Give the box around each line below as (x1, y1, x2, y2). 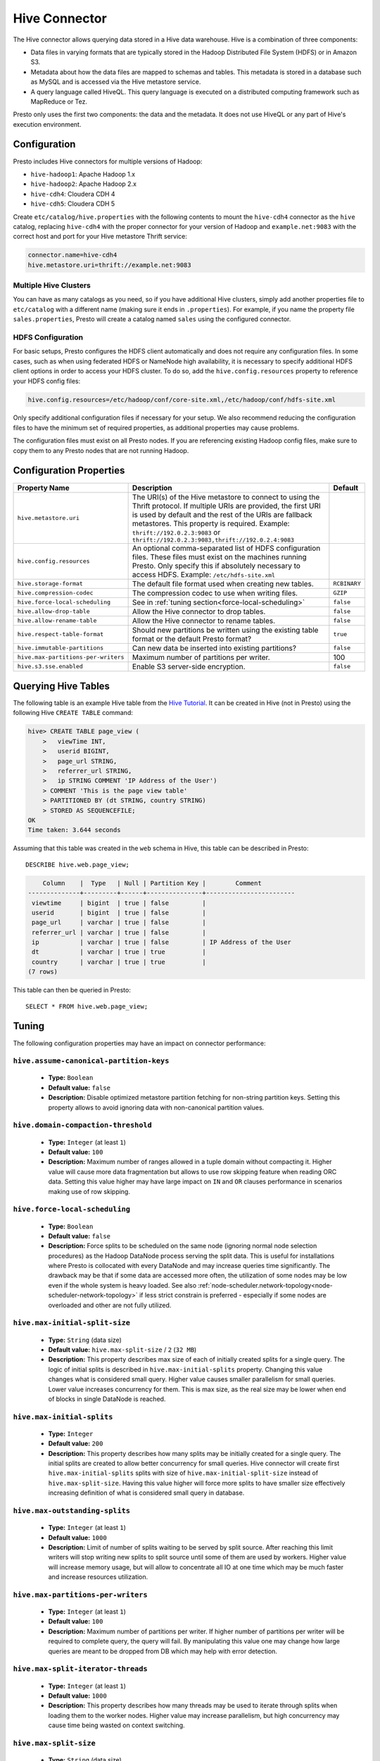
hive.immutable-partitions (17, 645, 104, 652)
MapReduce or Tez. (30, 97, 88, 106)
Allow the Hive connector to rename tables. (132, 616, 276, 626)
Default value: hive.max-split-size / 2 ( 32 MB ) (48, 1345, 197, 1354)
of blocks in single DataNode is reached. (48, 1395, 166, 1403)
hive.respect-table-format (17, 630, 104, 638)
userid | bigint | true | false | (32, 909, 207, 916)
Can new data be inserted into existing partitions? (132, 643, 297, 653)
